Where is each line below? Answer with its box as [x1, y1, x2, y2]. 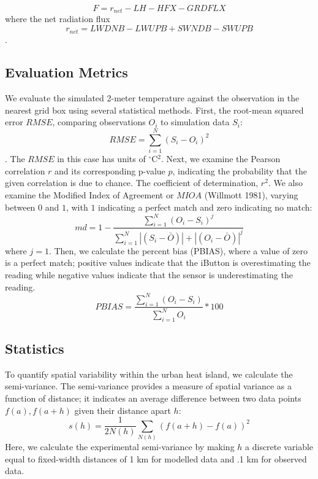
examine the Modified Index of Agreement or [5, 188, 174, 201]
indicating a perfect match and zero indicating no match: [98, 200, 312, 213]
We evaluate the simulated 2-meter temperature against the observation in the [5, 92, 300, 104]
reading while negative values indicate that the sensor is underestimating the [5, 268, 293, 281]
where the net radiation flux [5, 12, 110, 25]
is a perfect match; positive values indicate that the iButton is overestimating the [5, 256, 311, 269]
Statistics [5, 339, 64, 358]
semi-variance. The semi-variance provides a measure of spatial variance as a [5, 380, 292, 392]
